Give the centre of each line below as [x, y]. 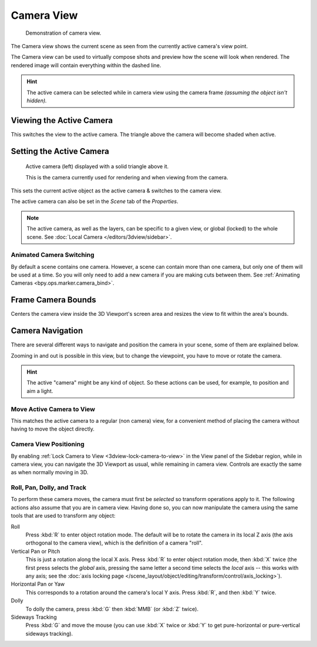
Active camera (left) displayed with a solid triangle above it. [97, 166]
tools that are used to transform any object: [63, 516]
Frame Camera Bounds [53, 300]
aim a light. [40, 391]
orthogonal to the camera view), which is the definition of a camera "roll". [114, 543]
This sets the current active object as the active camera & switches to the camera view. [117, 191]
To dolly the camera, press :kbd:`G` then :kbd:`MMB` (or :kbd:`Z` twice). [112, 609]
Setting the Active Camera [60, 151]
